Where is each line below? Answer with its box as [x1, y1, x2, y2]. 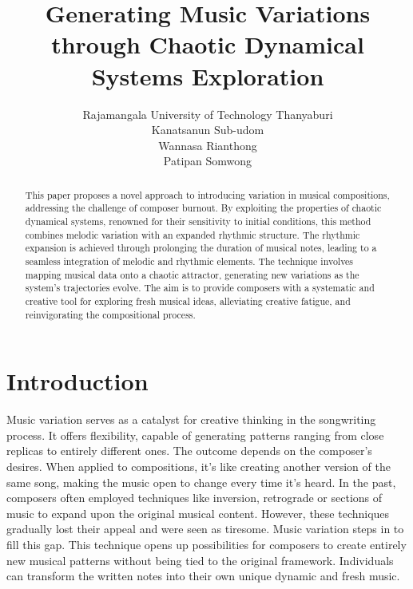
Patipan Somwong [163, 152, 252, 169]
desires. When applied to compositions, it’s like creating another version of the [6, 457, 391, 474]
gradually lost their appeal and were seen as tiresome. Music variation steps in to [6, 520, 404, 537]
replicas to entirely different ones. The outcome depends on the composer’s [6, 442, 372, 459]
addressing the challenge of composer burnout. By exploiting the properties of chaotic [25, 201, 382, 215]
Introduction [6, 365, 149, 397]
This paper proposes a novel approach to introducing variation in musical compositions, [25, 188, 390, 201]
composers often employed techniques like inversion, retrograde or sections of [6, 489, 383, 506]
